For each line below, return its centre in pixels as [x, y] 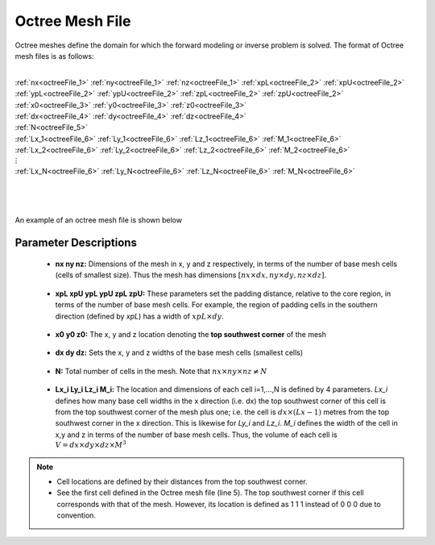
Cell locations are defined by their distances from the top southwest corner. [182, 482]
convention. [77, 515]
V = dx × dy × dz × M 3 [91, 445]
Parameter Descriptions [76, 243]
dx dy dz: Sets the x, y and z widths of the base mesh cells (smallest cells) [179, 353]
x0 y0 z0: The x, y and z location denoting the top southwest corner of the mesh [191, 334]
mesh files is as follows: [54, 56]
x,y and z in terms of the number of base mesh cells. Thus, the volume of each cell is [196, 435]
